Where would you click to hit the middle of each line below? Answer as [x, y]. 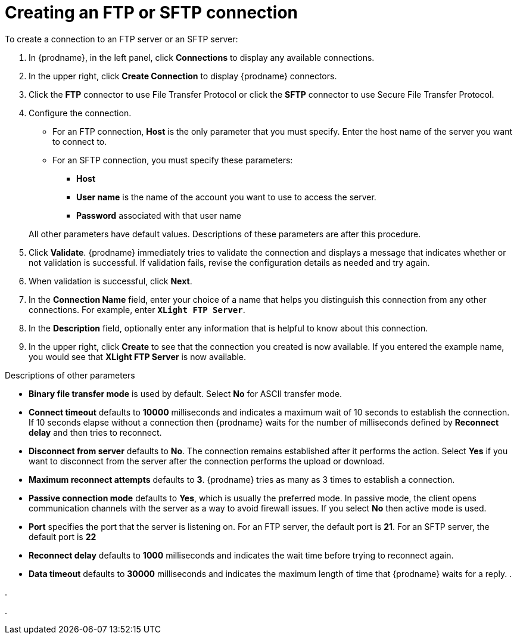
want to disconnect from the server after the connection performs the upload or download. [207, 461]
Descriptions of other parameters [70, 375]
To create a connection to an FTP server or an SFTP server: [122, 39]
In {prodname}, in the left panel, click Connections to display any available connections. [202, 57]
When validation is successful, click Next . [110, 281]
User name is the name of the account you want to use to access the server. [226, 197]
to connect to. [80, 141]
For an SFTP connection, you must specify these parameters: [173, 160]
